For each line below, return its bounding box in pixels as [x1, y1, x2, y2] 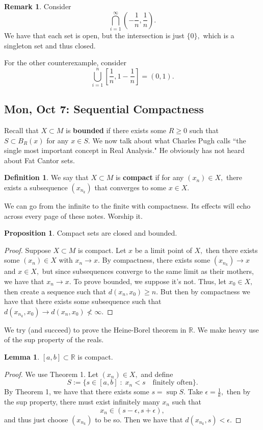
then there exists [205, 244, 258, 255]
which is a [203, 30, 234, 40]
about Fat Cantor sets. [4, 155, 75, 165]
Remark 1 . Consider [4, 1, 71, 11]
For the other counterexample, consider [4, 57, 126, 68]
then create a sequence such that [4, 286, 107, 296]
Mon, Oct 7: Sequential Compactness [4, 101, 204, 117]
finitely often [152, 379, 193, 387]
